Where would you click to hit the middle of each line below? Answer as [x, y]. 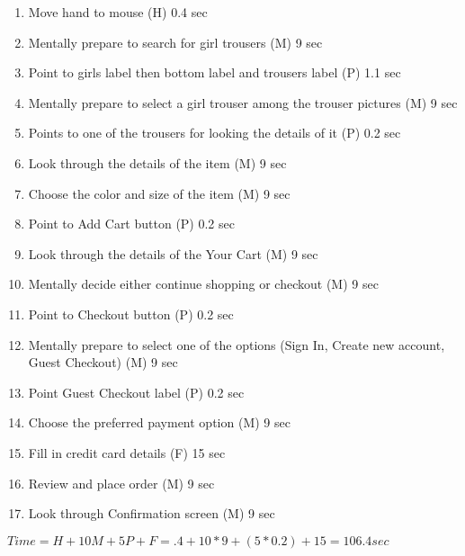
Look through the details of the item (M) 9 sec [157, 162]
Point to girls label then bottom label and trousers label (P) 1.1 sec [215, 72]
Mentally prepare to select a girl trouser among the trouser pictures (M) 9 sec [243, 102]
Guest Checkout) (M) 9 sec [103, 362]
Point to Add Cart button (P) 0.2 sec [131, 224]
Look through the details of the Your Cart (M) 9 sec [173, 253]
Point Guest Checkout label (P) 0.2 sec [136, 392]
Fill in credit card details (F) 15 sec [127, 452]
